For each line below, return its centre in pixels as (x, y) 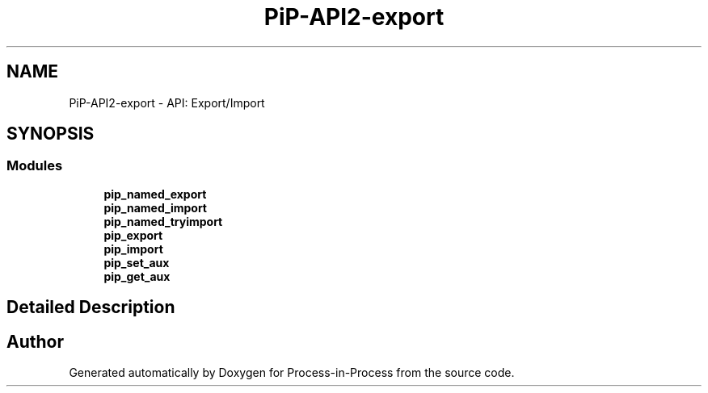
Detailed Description (91, 307)
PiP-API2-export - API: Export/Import (167, 102)
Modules (35, 166)
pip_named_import (155, 207)
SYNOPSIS (51, 134)
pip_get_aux (137, 276)
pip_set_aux (137, 262)
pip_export (133, 235)
